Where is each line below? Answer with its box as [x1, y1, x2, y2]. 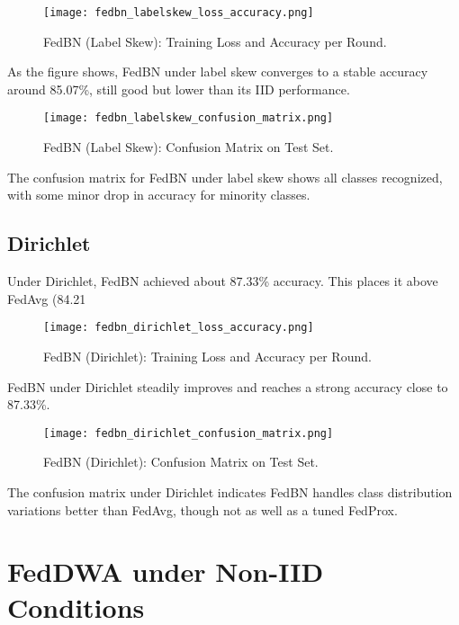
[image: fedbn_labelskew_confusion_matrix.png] [43, 112, 334, 125]
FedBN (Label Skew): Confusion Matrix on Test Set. [43, 138, 334, 156]
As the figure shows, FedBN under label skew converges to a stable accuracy [7, 62, 428, 81]
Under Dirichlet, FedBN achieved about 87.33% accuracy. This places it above [7, 272, 438, 290]
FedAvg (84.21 [7, 289, 86, 308]
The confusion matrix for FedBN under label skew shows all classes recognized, [7, 167, 443, 186]
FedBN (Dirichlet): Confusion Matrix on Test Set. [43, 452, 319, 471]
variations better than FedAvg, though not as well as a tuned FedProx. [7, 500, 398, 519]
